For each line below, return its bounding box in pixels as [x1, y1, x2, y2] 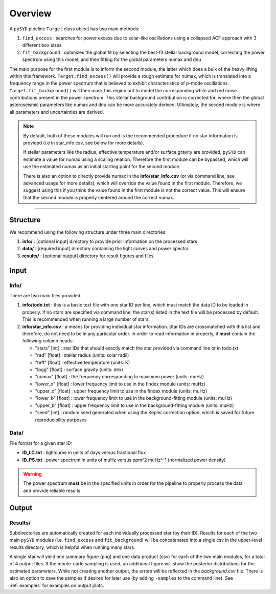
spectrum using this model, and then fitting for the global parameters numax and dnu [22, 56, 201, 63]
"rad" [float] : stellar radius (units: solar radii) [35, 352, 129, 358]
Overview [9, 8, 52, 19]
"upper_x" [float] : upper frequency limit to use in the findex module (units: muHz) [35, 388, 208, 394]
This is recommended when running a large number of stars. [22, 316, 150, 322]
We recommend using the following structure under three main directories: [9, 229, 167, 235]
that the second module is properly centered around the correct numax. [23, 194, 175, 200]
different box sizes [22, 42, 62, 48]
